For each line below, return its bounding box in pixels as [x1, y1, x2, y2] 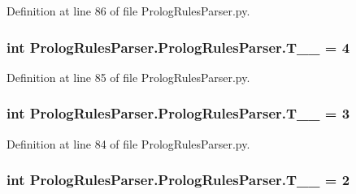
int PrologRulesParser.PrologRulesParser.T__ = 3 [7, 103, 350, 123]
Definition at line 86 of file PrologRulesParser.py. [7, 2, 250, 19]
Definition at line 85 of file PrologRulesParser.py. [7, 68, 250, 85]
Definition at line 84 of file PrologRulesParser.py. [7, 135, 250, 152]
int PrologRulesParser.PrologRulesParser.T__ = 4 [7, 37, 350, 57]
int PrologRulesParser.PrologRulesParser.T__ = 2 [7, 170, 350, 190]
